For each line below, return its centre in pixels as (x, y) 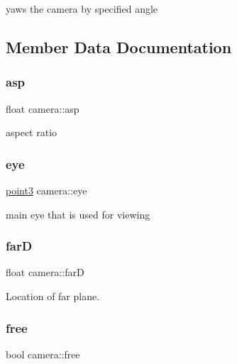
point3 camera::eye (46, 190)
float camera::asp (43, 108)
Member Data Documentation (119, 46)
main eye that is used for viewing (78, 214)
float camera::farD (45, 272)
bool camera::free (43, 354)
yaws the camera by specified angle (82, 9)
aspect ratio (32, 132)
